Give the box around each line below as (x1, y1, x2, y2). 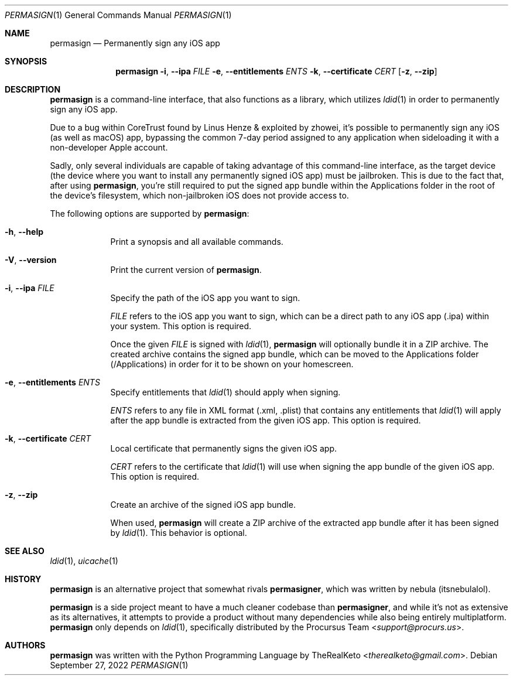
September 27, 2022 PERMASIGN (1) (50, 660, 189, 670)
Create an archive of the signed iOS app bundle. (110, 500, 296, 510)
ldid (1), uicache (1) (50, 556, 118, 566)
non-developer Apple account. (50, 142, 168, 152)
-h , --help (5, 227, 44, 237)
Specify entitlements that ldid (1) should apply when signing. (110, 387, 341, 397)
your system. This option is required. (110, 321, 252, 331)
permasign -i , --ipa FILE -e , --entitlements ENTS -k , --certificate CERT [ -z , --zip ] (115, 66, 437, 76)
